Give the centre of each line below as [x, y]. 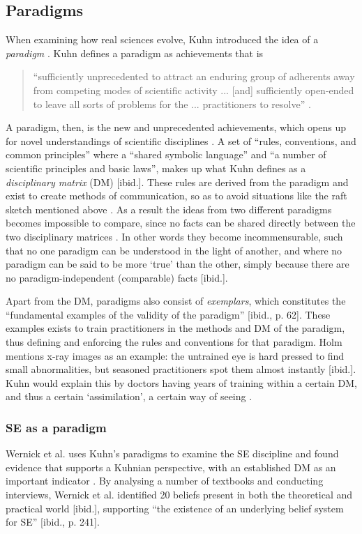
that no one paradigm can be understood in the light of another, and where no [174, 250]
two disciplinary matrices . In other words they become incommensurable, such [174, 236]
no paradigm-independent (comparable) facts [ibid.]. [117, 277]
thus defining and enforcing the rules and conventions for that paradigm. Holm [174, 342]
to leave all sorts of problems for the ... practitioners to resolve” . [172, 104]
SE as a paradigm [56, 427]
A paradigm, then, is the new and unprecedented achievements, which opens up [176, 127]
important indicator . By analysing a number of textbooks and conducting [165, 481]
